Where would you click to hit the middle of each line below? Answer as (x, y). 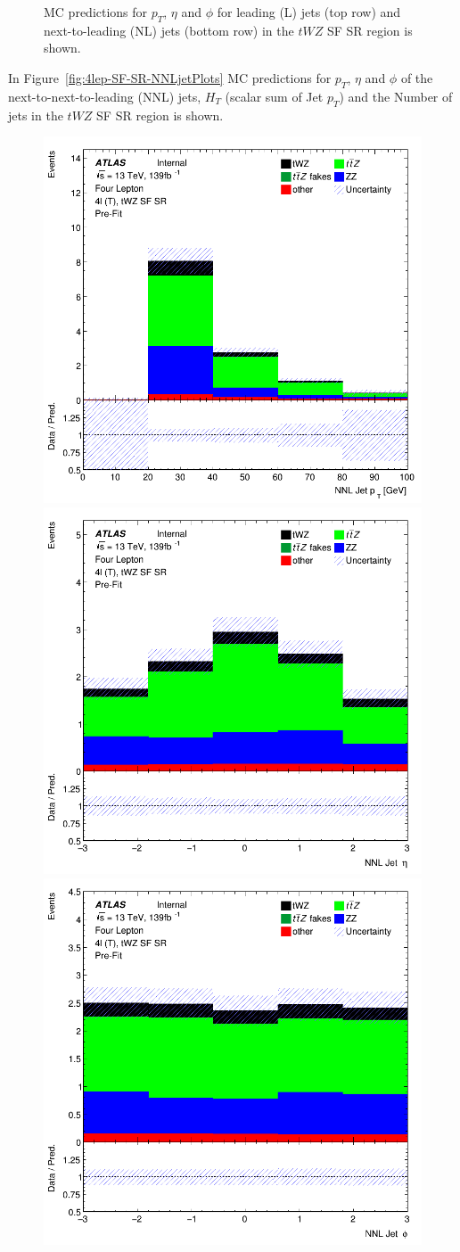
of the (417, 77)
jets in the (36, 115)
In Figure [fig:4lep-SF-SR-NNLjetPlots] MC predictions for (170, 77)
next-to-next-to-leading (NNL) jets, (105, 96)
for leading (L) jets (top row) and (309, 12)
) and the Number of (396, 96)
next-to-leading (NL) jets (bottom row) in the (169, 30)
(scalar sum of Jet (274, 96)
